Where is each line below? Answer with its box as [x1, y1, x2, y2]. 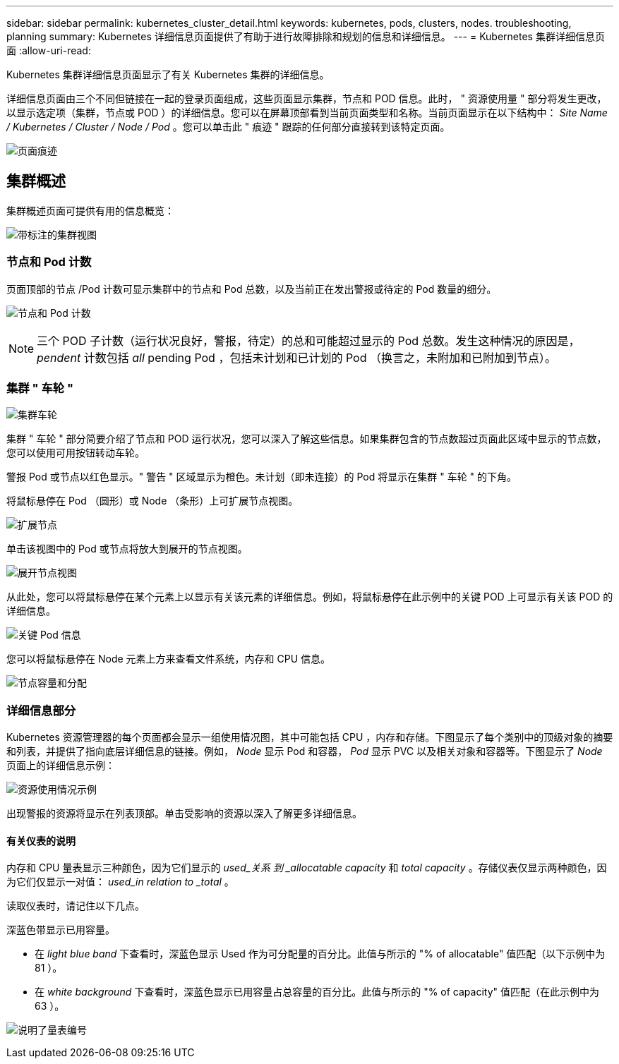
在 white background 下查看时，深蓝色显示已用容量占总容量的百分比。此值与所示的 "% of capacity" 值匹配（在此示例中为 [35, 986, 599, 998]
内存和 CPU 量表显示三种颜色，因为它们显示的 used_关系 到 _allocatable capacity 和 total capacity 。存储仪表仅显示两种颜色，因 [6, 862, 607, 874]
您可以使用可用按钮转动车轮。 [6, 447, 145, 459]
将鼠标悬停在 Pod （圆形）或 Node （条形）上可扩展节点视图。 [6, 495, 299, 507]
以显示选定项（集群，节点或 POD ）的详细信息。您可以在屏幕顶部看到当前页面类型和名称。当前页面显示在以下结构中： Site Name [6, 107, 608, 119]
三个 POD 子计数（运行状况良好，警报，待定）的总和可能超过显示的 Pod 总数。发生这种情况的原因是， [37, 333, 580, 348]
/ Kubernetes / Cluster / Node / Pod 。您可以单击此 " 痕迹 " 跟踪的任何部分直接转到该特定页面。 [6, 121, 450, 133]
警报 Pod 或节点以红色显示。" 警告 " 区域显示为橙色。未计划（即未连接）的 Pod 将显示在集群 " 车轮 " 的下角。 [6, 471, 517, 483]
